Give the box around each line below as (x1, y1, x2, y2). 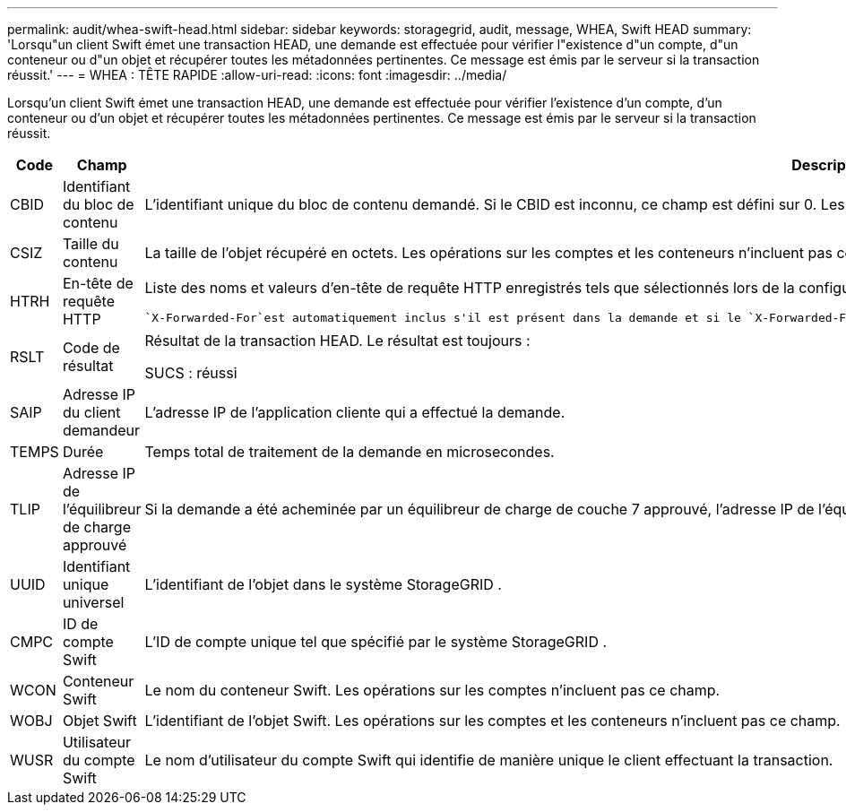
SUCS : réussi (144, 364, 237, 382)
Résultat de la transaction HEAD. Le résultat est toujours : (144, 332, 531, 350)
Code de (62, 339, 120, 357)
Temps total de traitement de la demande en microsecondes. (144, 443, 555, 461)
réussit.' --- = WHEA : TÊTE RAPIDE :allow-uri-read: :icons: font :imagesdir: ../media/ (7, 67, 507, 82)
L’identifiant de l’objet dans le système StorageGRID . (144, 575, 502, 593)
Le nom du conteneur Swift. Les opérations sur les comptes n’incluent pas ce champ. (144, 681, 721, 699)
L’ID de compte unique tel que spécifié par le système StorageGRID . (144, 633, 608, 651)
